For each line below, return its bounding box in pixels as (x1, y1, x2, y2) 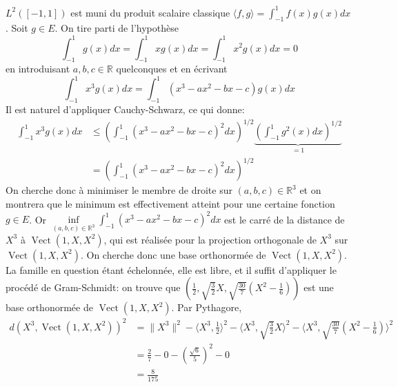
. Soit (6, 21, 28, 35)
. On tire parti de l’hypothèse (54, 21, 179, 35)
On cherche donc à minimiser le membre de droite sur (6, 183, 232, 197)
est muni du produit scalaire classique (70, 5, 230, 19)
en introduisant (6, 61, 70, 76)
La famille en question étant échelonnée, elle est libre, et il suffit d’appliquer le (6, 262, 337, 277)
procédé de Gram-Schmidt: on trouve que (6, 280, 181, 295)
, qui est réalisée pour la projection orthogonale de (103, 232, 317, 246)
